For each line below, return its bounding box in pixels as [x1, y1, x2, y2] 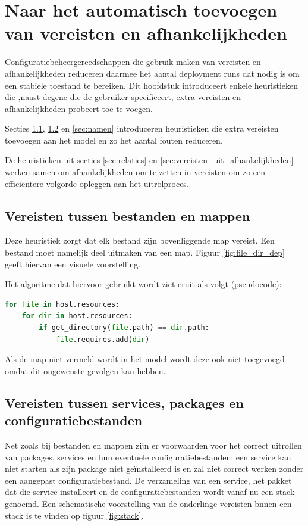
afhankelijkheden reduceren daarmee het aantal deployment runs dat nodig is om [5, 67, 300, 79]
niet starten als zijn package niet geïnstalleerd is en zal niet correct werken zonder [5, 462, 304, 475]
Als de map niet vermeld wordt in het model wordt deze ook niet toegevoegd [5, 353, 285, 365]
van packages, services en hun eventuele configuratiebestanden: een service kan [5, 450, 291, 463]
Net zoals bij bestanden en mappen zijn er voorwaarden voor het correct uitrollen [5, 438, 302, 451]
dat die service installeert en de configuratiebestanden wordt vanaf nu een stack [5, 485, 295, 498]
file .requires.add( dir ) [55, 335, 150, 344]
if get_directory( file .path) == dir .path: [39, 323, 209, 332]
